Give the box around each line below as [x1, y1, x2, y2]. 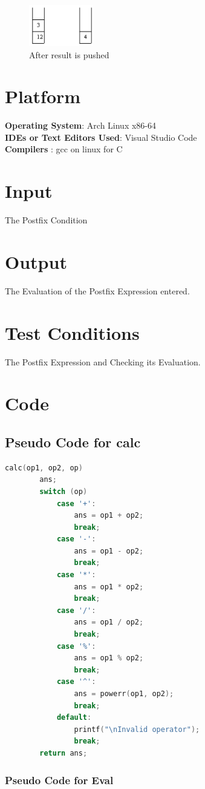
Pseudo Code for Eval [5, 772, 114, 787]
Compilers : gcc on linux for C [5, 143, 123, 155]
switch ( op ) [39, 487, 88, 496]
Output [5, 249, 67, 274]
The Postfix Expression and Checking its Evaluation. [5, 355, 201, 368]
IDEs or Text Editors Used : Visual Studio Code [5, 130, 197, 143]
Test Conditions [5, 320, 140, 345]
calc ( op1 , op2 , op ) [5, 463, 83, 472]
